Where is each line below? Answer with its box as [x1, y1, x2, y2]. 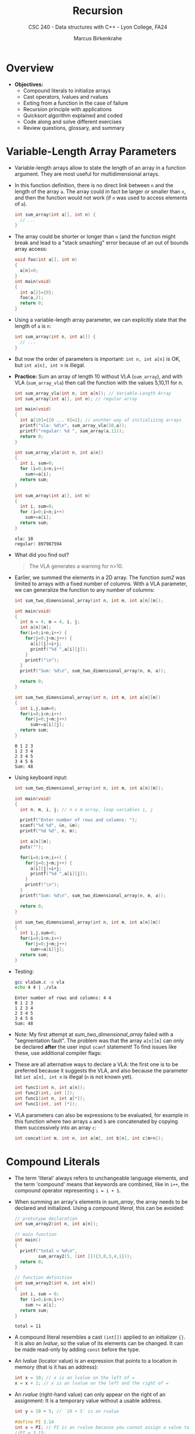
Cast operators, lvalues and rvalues [23, 93, 109, 100]
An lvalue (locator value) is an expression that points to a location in [14, 1357, 178, 1364]
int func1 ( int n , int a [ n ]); [14, 1085, 86, 1091]
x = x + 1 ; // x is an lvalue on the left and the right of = [14, 1380, 169, 1387]
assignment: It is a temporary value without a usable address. [14, 1397, 162, 1404]
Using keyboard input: [14, 774, 68, 781]
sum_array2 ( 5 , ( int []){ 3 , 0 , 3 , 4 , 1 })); [38, 1253, 133, 1259]
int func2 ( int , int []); [14, 1090, 75, 1096]
